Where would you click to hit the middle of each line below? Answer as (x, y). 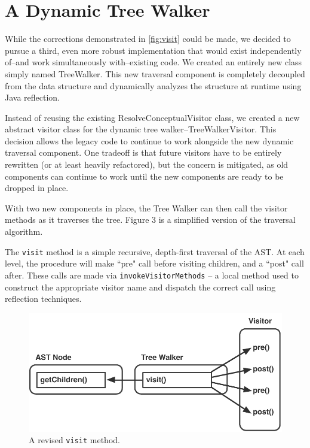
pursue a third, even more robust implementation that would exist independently (153, 50)
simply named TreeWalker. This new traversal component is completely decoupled (155, 73)
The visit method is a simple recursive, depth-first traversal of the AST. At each (155, 251)
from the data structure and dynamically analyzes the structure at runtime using (153, 85)
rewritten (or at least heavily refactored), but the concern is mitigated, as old (147, 164)
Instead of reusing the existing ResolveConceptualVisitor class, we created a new (152, 117)
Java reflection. (33, 97)
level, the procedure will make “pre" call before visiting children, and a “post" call (154, 263)
